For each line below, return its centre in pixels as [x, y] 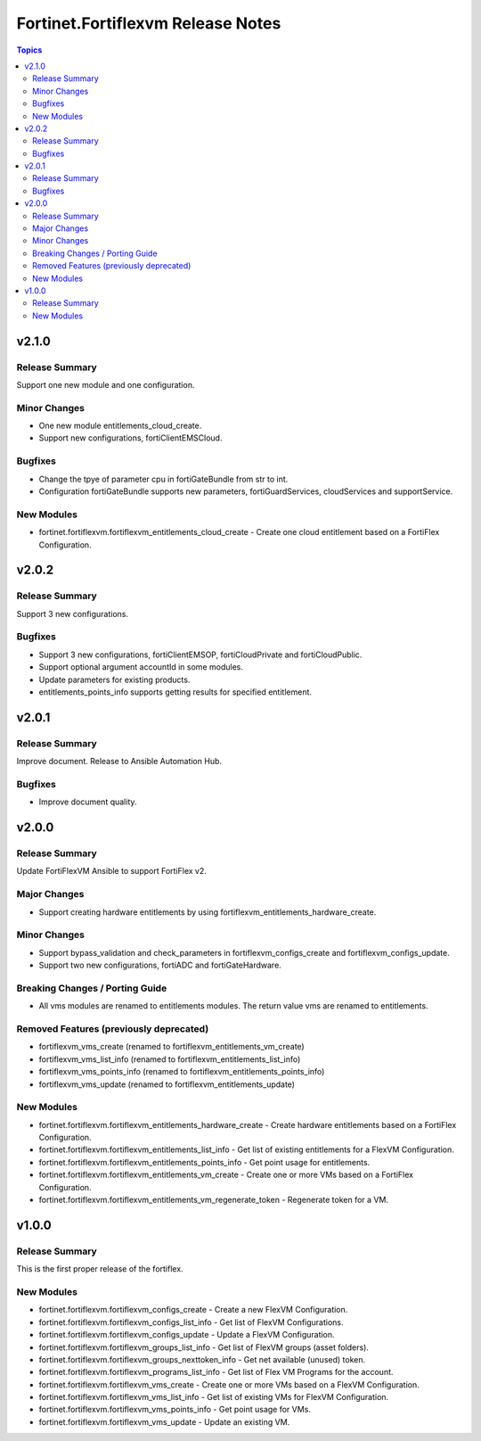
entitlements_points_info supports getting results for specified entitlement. [175, 692]
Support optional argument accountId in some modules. [141, 667]
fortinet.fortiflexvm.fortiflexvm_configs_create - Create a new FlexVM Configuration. [193, 1310]
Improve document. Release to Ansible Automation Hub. [119, 762]
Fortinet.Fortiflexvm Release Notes [149, 23]
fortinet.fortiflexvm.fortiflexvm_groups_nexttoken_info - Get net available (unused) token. [202, 1359]
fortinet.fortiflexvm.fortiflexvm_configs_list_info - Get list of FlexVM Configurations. [191, 1322]
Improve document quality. [88, 802]
